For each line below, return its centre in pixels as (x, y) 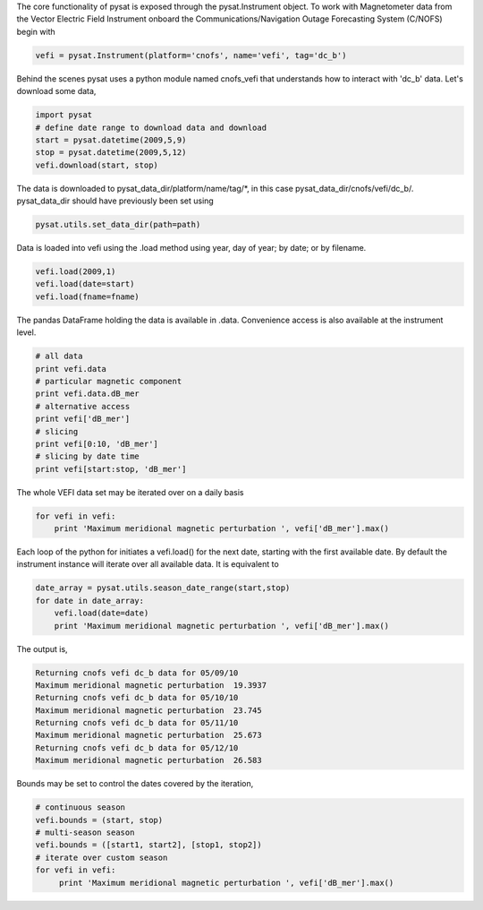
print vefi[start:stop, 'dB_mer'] (111, 469)
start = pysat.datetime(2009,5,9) (111, 140)
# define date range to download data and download (151, 127)
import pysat (64, 115)
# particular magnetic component (109, 381)
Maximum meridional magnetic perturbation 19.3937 (151, 685)
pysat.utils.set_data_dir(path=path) (118, 225)
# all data (59, 356)
